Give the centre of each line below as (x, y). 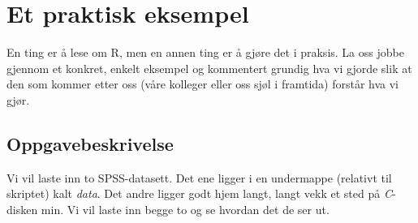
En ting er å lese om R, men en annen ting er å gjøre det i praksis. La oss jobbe (205, 52)
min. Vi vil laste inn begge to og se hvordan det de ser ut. (185, 209)
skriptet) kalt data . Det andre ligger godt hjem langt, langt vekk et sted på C (199, 193)
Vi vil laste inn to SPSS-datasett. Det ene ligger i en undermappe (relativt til (199, 177)
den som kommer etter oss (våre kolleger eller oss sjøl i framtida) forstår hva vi (203, 84)
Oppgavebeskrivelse (90, 143)
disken (22, 209)
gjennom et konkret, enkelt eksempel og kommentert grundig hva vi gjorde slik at (209, 68)
